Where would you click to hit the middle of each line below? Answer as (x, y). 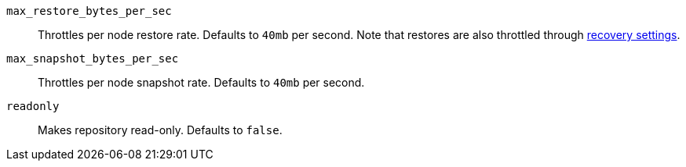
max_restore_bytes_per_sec (89, 11)
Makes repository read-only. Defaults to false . (160, 130)
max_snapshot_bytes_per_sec (93, 59)
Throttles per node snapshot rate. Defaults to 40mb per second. (201, 82)
